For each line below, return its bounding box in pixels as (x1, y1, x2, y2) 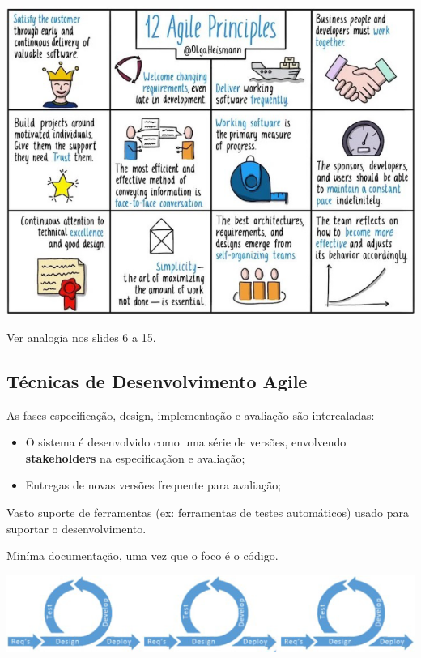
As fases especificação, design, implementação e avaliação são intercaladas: (6, 406, 375, 423)
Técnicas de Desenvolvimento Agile (6, 368, 308, 393)
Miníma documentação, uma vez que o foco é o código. (6, 547, 279, 564)
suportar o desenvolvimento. (6, 519, 147, 536)
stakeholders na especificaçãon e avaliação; (25, 449, 245, 466)
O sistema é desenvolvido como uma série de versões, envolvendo (25, 434, 347, 451)
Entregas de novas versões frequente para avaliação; (25, 476, 282, 493)
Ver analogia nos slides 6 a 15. (6, 328, 156, 345)
